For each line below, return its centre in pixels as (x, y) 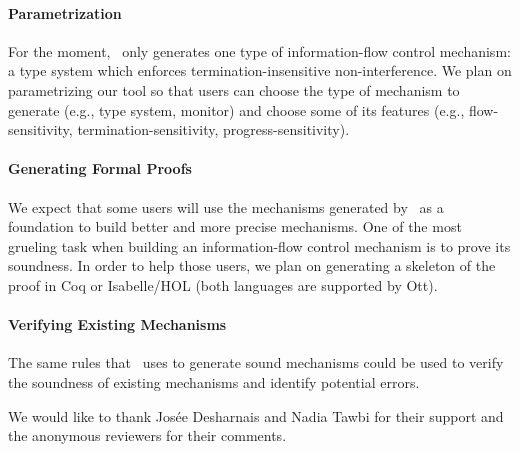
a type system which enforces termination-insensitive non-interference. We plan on (260, 70)
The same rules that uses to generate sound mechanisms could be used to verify (256, 362)
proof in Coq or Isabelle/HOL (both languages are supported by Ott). (223, 284)
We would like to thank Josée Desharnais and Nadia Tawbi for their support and (256, 415)
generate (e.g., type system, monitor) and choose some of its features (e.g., (236, 109)
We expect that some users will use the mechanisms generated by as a (226, 206)
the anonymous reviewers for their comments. (147, 435)
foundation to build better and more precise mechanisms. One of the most (235, 226)
